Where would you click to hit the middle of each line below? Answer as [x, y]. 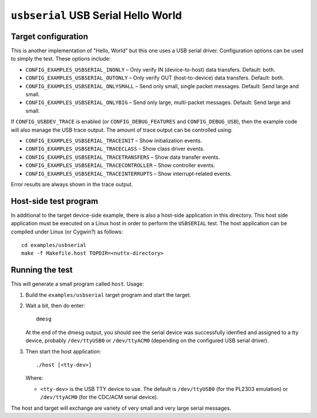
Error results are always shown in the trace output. [72, 184]
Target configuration [49, 36]
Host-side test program [55, 201]
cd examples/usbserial [54, 245]
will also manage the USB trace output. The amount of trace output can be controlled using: [122, 130]
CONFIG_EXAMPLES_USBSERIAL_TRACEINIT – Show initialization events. [114, 141]
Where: [34, 378]
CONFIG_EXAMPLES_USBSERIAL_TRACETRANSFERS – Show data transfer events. [123, 157]
